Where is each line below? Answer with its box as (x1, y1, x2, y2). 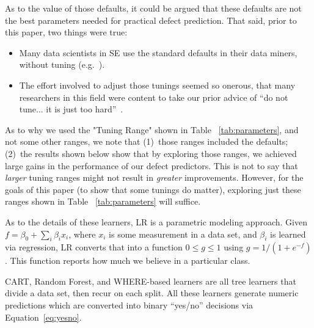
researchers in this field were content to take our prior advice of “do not (19, 90, 288, 103)
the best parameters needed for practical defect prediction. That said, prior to (5, 13, 297, 26)
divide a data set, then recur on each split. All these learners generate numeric (5, 286, 299, 299)
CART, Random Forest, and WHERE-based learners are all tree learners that (5, 274, 296, 287)
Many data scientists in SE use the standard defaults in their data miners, (19, 46, 298, 59)
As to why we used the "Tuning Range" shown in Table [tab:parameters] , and (5, 123, 299, 136)
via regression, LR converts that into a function (5, 241, 183, 253)
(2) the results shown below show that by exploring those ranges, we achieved (5, 147, 297, 159)
